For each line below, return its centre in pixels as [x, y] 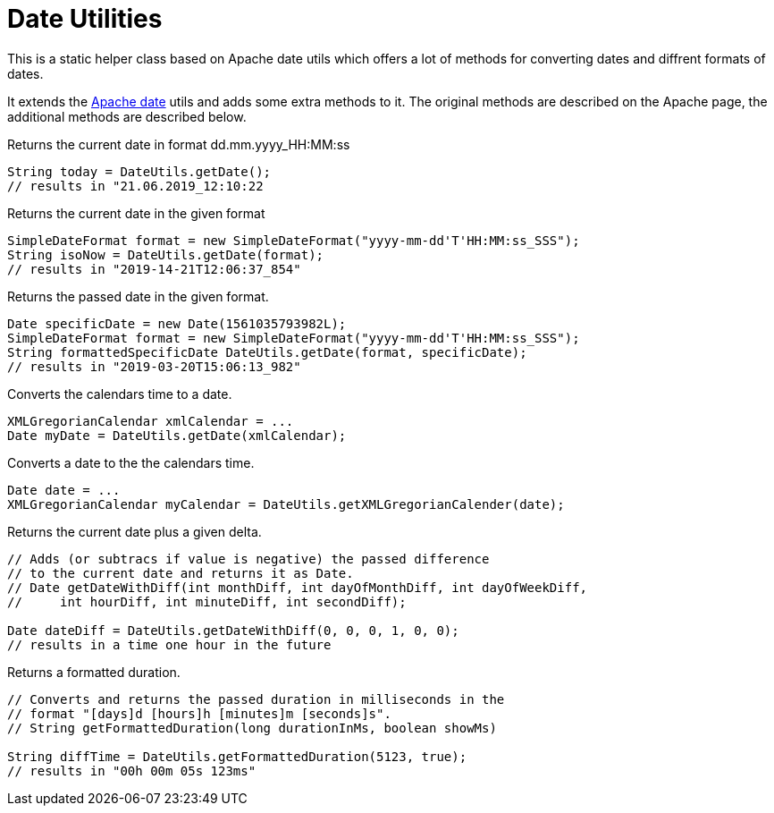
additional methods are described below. [127, 116]
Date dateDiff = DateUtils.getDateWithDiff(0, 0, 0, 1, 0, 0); [233, 630]
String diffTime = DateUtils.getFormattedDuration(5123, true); [237, 756]
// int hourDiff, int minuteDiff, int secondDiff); [207, 601]
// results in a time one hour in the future [169, 644]
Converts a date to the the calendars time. [131, 462]
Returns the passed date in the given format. [138, 296]
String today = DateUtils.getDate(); [139, 171]
